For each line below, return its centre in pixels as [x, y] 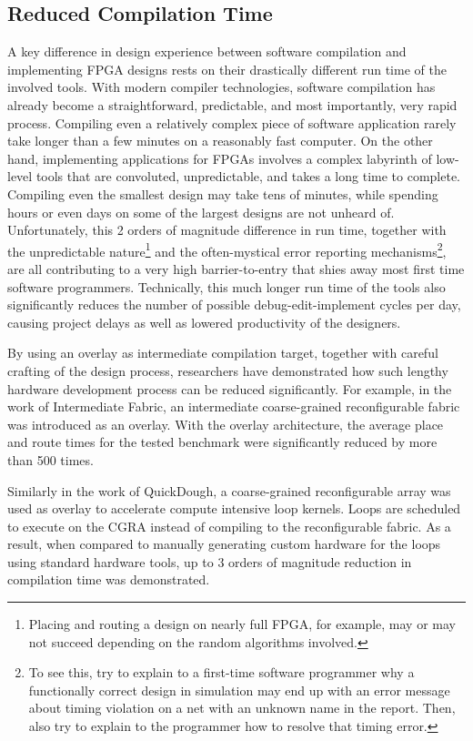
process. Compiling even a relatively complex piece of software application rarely [232, 122]
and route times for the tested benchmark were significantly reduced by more [222, 442]
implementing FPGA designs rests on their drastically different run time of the [227, 69]
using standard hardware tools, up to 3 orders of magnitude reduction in [210, 561]
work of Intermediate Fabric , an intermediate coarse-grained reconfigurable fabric [234, 406]
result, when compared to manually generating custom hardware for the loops [224, 544]
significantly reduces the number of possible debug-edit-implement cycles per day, [234, 305]
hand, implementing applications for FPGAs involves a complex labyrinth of [220, 158]
